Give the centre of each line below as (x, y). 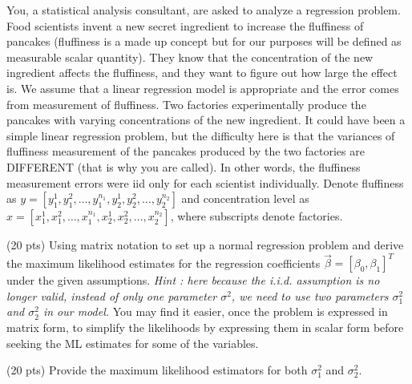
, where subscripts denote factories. (256, 216)
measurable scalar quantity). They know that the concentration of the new (190, 57)
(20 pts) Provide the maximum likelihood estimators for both (157, 370)
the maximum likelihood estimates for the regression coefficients (164, 263)
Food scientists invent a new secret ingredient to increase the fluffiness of (185, 25)
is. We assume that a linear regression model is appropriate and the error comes (203, 88)
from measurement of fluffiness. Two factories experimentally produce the (186, 104)
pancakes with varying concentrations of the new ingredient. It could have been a (206, 120)
